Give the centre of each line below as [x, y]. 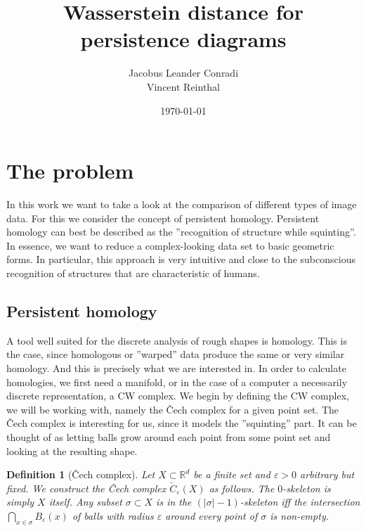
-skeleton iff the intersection [300, 502]
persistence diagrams [183, 39]
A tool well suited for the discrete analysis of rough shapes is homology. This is [177, 340]
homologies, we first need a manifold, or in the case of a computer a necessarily [177, 382]
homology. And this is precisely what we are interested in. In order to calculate [176, 367]
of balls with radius [113, 515]
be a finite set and [232, 474]
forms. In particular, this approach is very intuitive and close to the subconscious [181, 259]
